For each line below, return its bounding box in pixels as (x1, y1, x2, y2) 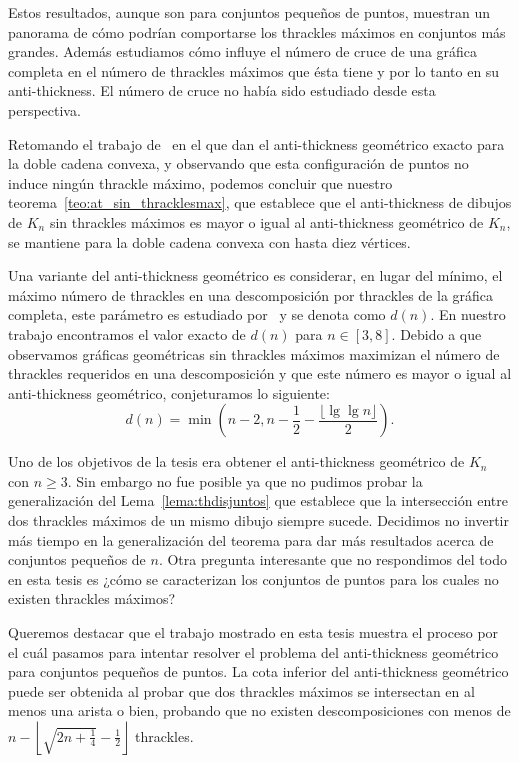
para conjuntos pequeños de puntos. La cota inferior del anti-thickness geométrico (8, 661, 509, 682)
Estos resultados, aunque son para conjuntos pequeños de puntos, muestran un (8, 2, 491, 22)
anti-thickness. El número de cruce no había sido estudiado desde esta (8, 80, 436, 101)
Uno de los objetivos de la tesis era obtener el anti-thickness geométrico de (8, 451, 465, 472)
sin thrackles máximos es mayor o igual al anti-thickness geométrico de (49, 211, 484, 232)
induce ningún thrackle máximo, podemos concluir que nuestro (8, 172, 393, 193)
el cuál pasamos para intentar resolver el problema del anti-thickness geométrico (8, 641, 499, 662)
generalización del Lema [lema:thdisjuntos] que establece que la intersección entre (8, 490, 508, 511)
